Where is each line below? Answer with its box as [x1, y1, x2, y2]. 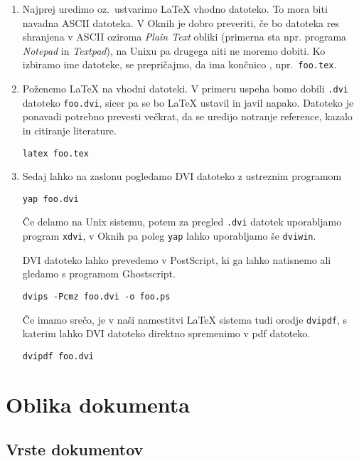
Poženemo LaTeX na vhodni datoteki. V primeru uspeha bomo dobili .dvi [22, 81, 348, 96]
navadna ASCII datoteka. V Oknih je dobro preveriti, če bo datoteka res [22, 15, 339, 30]
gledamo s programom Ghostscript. [22, 266, 176, 281]
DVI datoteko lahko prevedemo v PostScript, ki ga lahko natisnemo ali [22, 252, 331, 267]
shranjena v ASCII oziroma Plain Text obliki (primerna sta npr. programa [22, 29, 347, 44]
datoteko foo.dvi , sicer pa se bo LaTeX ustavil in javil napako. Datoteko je [22, 95, 354, 110]
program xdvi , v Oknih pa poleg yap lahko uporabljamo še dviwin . [22, 228, 316, 243]
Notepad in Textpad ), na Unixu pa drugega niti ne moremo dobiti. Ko [22, 43, 326, 58]
